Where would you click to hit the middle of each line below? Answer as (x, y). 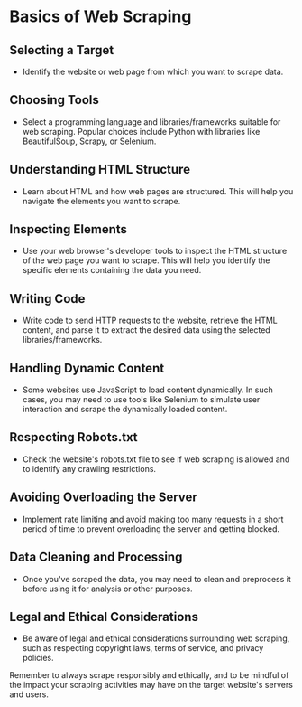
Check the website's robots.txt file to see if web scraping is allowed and (156, 459)
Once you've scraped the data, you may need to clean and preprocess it (156, 579)
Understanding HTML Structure (100, 170)
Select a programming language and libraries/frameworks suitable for (151, 122)
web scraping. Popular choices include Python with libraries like (141, 131)
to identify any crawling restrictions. (89, 468)
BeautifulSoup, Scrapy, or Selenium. (89, 141)
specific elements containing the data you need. (112, 270)
